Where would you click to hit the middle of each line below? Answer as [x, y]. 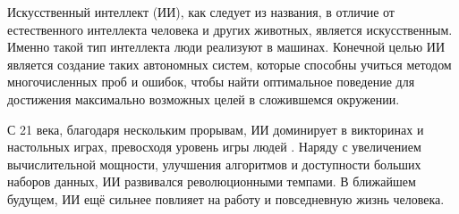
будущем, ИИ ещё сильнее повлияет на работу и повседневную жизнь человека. [226, 198]
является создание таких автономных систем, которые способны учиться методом [229, 64]
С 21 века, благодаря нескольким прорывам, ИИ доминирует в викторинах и [216, 129]
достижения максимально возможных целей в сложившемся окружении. [204, 99]
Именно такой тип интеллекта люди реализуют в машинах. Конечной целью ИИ [226, 47]
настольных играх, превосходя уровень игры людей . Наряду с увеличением [214, 147]
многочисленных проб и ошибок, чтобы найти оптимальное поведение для [211, 82]
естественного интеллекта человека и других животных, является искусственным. [230, 29]
